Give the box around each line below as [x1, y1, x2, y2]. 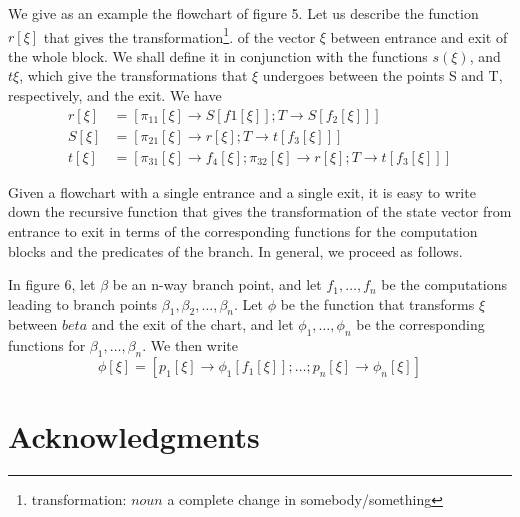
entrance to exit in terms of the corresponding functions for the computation [8, 220, 478, 241]
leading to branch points [8, 293, 158, 314]
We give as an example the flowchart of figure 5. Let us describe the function [8, 3, 479, 23]
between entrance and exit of [330, 26, 508, 47]
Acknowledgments [8, 416, 260, 457]
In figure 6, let [8, 274, 96, 295]
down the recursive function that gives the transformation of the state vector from [8, 201, 512, 222]
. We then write [142, 335, 238, 356]
